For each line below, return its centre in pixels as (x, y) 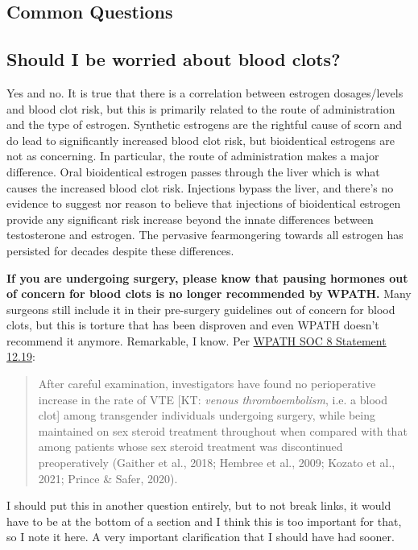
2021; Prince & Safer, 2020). (108, 478)
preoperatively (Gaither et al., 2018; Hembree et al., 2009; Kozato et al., (217, 463)
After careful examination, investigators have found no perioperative (207, 384)
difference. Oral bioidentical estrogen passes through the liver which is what (193, 171)
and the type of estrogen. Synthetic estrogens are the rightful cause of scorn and (204, 124)
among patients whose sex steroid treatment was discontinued (190, 447)
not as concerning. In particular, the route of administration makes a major (193, 156)
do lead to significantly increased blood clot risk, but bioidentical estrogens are (201, 140)
